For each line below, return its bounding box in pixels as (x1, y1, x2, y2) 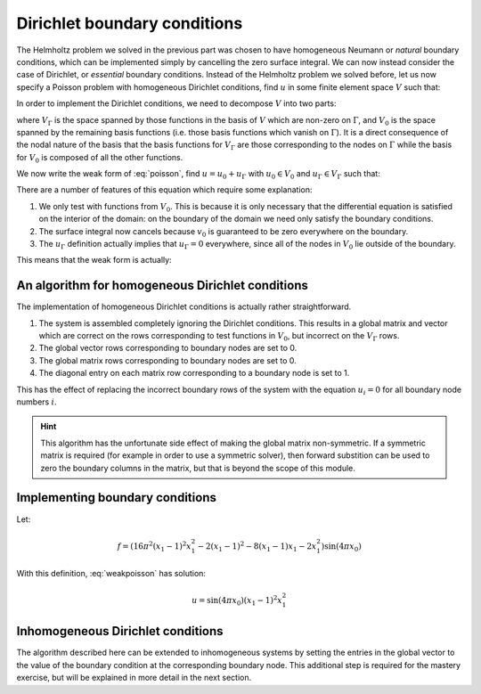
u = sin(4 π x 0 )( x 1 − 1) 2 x (192, 593, 282, 608)
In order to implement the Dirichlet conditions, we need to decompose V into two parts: (16, 98, 337, 109)
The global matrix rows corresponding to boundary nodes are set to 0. (38, 355, 298, 365)
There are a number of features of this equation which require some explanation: (16, 184, 313, 195)
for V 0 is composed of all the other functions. (16, 151, 183, 165)
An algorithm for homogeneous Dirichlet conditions (16, 278, 309, 293)
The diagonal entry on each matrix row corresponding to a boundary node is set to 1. (38, 368, 350, 379)
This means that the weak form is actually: (16, 255, 173, 265)
